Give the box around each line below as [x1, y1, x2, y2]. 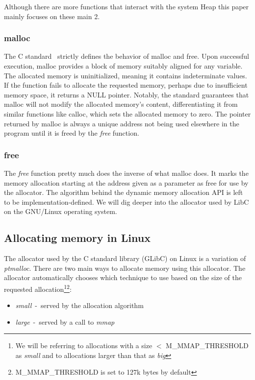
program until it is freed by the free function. [4, 128, 139, 138]
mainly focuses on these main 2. [4, 11, 100, 21]
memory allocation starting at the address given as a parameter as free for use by [4, 177, 249, 188]
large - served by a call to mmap [15, 316, 115, 327]
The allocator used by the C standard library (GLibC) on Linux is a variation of [4, 253, 246, 263]
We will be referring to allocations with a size [15, 340, 153, 351]
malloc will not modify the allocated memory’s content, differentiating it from [4, 99, 238, 109]
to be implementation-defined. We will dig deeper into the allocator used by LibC [4, 196, 249, 207]
